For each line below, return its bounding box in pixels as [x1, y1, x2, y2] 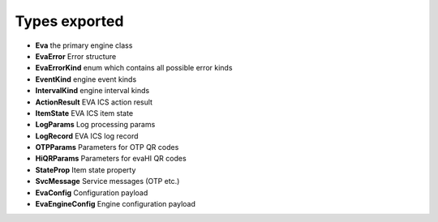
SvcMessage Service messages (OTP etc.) [35, 177, 180, 186]
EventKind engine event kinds [35, 74, 137, 84]
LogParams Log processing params [35, 120, 156, 130]
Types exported [15, 12, 124, 30]
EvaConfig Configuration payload [35, 187, 148, 198]
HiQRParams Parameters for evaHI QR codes [35, 154, 187, 164]
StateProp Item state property [35, 164, 136, 174]
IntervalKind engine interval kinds [35, 86, 150, 96]
